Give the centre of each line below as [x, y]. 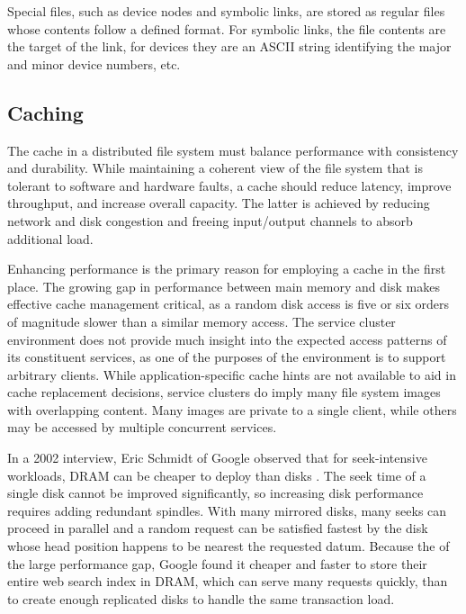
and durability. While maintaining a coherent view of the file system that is [215, 168]
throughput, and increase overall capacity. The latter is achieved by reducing [219, 203]
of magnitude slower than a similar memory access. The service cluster [202, 321]
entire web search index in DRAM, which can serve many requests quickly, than [228, 581]
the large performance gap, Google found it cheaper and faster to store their [217, 563]
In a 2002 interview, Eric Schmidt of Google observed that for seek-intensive [217, 458]
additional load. [50, 238]
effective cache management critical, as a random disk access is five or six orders [229, 304]
